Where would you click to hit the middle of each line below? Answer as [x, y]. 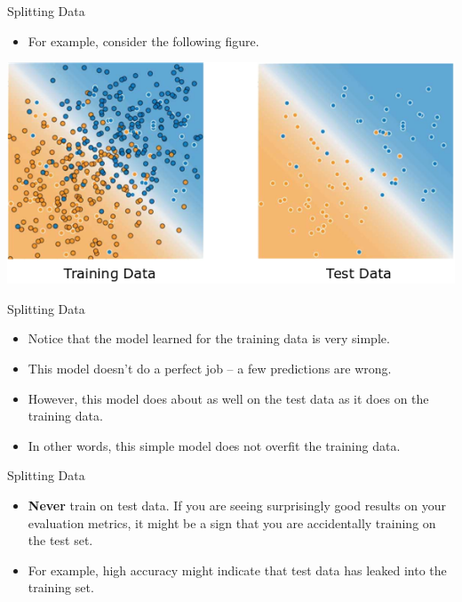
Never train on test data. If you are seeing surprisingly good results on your [237, 505]
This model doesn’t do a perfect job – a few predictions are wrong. [210, 368]
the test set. [60, 540]
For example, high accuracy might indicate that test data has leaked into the [237, 570]
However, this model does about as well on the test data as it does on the [228, 398]
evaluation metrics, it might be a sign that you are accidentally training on [232, 522]
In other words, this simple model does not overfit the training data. [214, 445]
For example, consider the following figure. [143, 40]
